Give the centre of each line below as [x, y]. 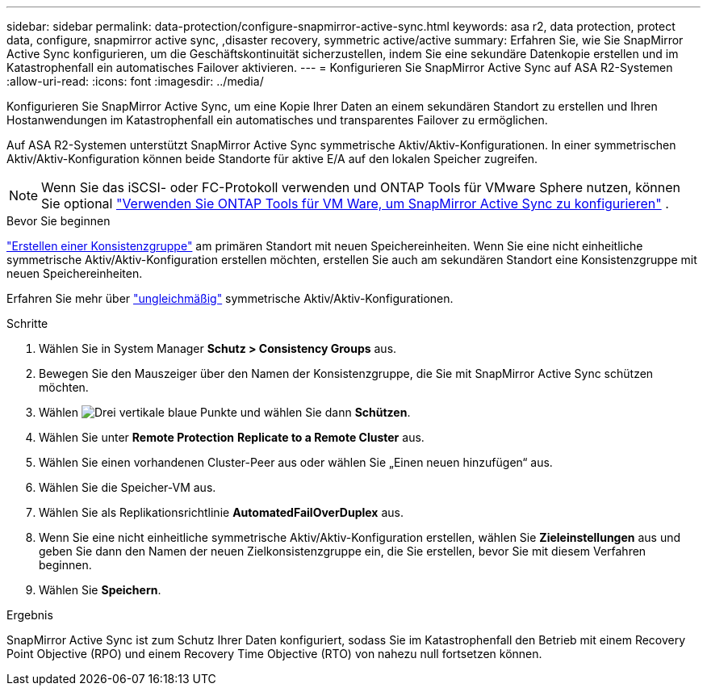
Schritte [27, 323]
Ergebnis [30, 615]
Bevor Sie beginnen [59, 221]
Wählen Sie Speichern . [100, 590]
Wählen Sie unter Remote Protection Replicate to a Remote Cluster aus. [232, 437]
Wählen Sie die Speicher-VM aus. [128, 487]
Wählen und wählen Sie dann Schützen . [225, 412]
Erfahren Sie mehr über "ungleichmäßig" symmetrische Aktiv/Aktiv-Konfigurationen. [230, 298]
